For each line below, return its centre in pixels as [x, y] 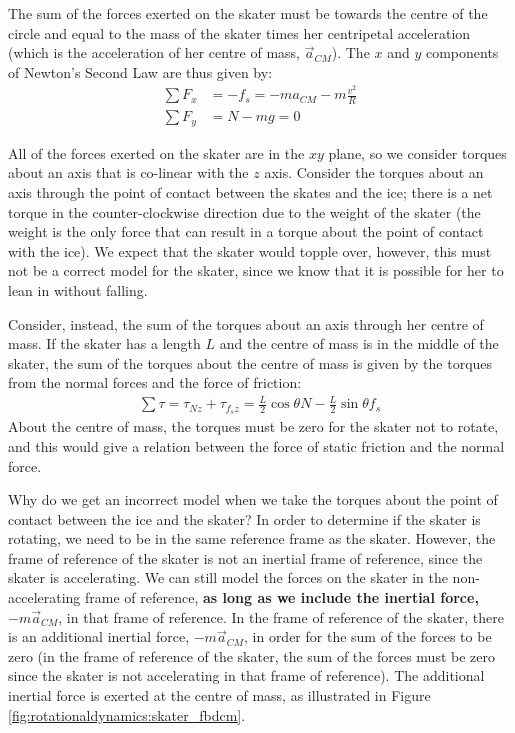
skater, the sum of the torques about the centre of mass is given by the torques [250, 362]
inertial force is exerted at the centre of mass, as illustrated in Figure [219, 695]
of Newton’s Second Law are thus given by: [140, 71]
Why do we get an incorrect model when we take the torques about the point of [253, 499]
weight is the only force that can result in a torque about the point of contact [246, 231]
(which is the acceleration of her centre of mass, [154, 52]
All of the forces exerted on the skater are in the [156, 152]
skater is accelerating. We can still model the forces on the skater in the [228, 577]
